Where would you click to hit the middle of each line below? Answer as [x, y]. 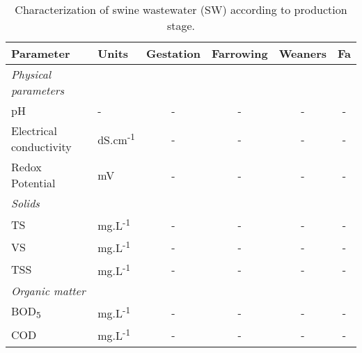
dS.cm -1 [116, 139]
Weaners [302, 53]
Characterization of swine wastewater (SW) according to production [181, 9]
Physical [31, 74]
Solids [25, 203]
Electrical [34, 131]
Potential [33, 183]
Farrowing [239, 53]
